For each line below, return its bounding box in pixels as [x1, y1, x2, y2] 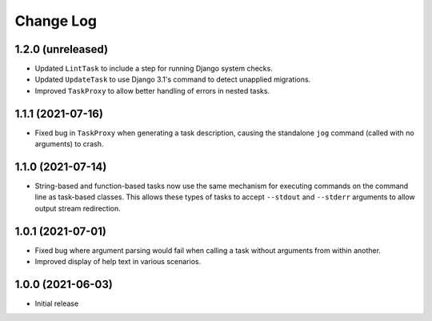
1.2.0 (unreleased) [14, 42, 108, 56]
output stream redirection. [34, 203, 122, 213]
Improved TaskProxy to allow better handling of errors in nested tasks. [34, 86, 270, 95]
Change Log [14, 12, 98, 30]
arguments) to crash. [34, 139, 104, 149]
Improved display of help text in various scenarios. [34, 257, 202, 267]
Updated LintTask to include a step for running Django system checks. [34, 64, 274, 74]
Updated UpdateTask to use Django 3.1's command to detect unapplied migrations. [34, 74, 311, 84]
